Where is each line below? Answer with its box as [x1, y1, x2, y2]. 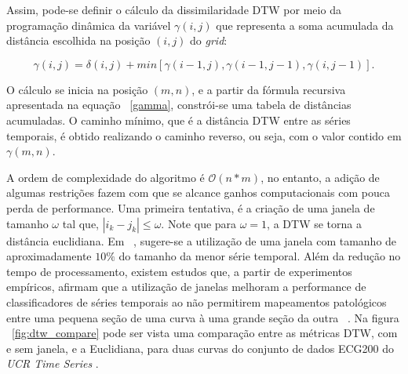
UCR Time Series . [6, 355, 99, 372]
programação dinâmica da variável [6, 16, 171, 33]
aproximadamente [6, 248, 92, 264]
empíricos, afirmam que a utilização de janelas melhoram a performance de [6, 278, 366, 295]
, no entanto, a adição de [260, 169, 380, 185]
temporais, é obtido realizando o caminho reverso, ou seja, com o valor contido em [6, 127, 402, 143]
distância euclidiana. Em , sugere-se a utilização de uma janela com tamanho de [6, 232, 397, 249]
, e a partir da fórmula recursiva [191, 81, 346, 97]
